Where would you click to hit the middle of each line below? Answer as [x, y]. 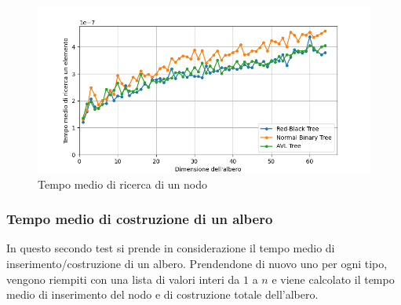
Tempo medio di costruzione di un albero [140, 219]
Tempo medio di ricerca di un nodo [122, 184]
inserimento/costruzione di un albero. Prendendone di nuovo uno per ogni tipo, [197, 263]
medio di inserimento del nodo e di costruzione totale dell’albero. [162, 294]
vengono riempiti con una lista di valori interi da [123, 279]
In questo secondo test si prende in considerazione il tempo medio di [171, 248]
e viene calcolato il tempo [333, 279]
